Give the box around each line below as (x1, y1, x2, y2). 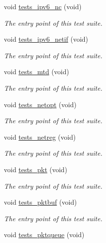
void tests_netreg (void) (4, 131, 76, 142)
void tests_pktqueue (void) (4, 229, 85, 240)
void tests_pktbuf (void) (4, 197, 77, 207)
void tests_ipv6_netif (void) (4, 34, 89, 44)
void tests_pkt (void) (4, 164, 67, 174)
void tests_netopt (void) (4, 99, 76, 109)
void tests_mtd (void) (4, 66, 69, 77)
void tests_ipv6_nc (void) (4, 1, 82, 11)
